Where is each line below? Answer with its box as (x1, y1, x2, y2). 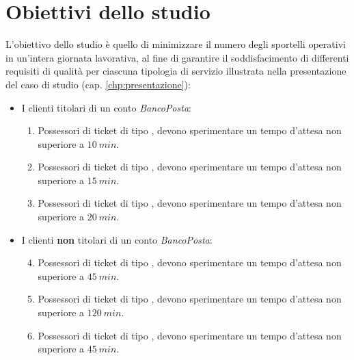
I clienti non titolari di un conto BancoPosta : (21, 232, 213, 246)
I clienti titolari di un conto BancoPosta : (21, 100, 191, 114)
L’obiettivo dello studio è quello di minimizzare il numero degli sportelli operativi (5, 37, 346, 51)
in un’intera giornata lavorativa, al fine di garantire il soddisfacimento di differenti (5, 50, 349, 64)
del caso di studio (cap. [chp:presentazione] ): (5, 77, 191, 91)
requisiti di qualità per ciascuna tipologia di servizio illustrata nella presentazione (5, 64, 346, 78)
